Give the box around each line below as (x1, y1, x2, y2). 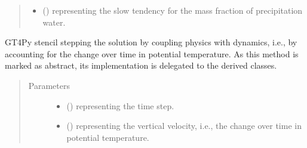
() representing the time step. (66, 99, 174, 112)
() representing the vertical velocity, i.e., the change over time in (66, 119, 302, 132)
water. (42, 16, 66, 28)
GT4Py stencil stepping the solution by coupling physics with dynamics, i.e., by (5, 36, 297, 48)
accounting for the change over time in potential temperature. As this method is (5, 47, 299, 60)
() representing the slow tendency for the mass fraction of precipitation (42, 4, 303, 16)
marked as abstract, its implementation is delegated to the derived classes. (5, 59, 277, 72)
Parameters (28, 79, 70, 91)
